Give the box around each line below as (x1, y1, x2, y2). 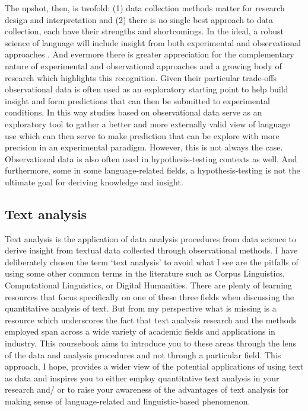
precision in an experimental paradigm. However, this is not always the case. (5, 141, 283, 153)
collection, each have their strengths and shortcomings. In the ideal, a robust (5, 25, 284, 37)
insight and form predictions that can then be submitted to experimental (5, 94, 270, 107)
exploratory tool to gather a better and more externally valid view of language (5, 117, 290, 130)
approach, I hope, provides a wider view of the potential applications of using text (5, 360, 304, 373)
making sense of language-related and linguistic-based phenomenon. (5, 395, 250, 407)
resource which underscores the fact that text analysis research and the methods (5, 313, 297, 326)
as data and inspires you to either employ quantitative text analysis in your (5, 371, 280, 384)
